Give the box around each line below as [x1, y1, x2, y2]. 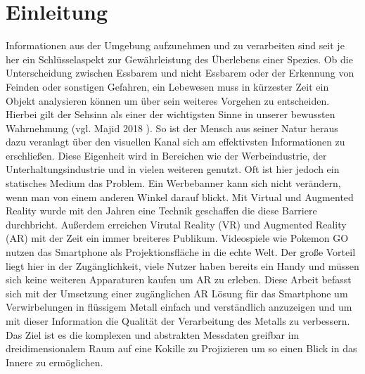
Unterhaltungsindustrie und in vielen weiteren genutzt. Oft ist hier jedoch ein [6, 162, 340, 176]
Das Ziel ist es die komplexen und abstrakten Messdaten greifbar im [6, 327, 300, 342]
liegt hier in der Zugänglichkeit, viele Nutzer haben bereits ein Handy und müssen [6, 258, 359, 273]
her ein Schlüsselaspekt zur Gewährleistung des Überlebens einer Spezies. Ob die [6, 51, 353, 66]
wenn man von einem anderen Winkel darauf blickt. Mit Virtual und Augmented [6, 189, 354, 204]
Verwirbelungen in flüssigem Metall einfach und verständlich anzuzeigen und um [6, 299, 352, 314]
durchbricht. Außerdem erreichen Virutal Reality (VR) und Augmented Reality [6, 217, 347, 231]
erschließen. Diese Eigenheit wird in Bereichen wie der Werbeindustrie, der [6, 148, 327, 162]
